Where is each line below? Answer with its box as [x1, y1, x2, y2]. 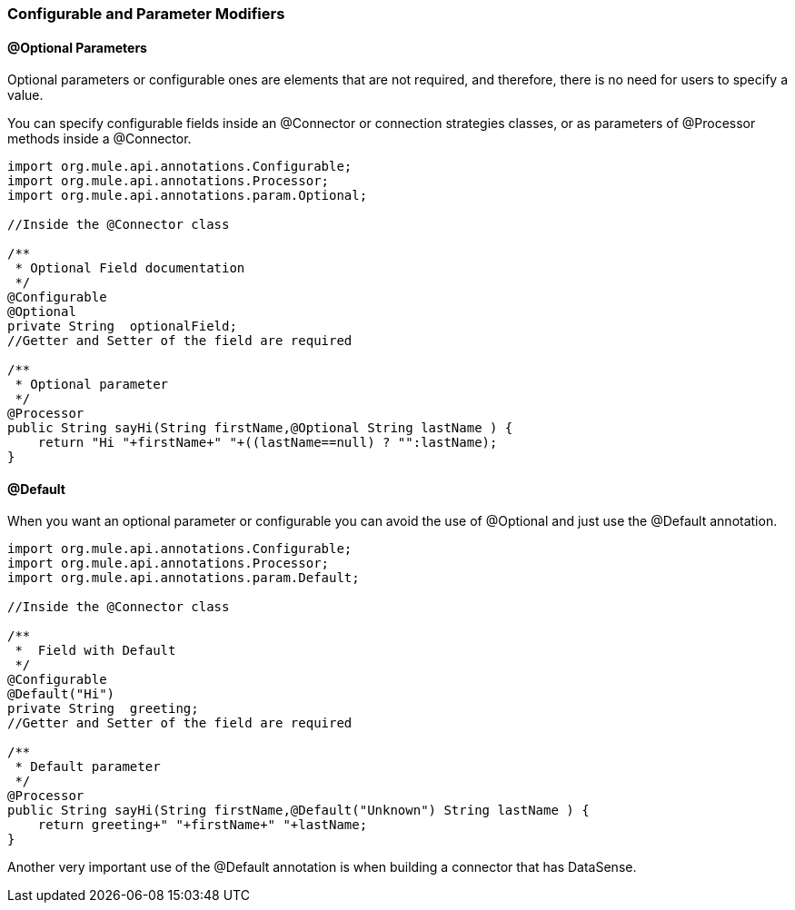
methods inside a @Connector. [7, 131, 192, 147]
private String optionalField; [7, 319, 237, 334]
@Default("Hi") [7, 687, 115, 702]
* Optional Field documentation [15, 261, 245, 276]
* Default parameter [15, 759, 161, 775]
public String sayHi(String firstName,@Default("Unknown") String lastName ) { [7, 803, 590, 818]
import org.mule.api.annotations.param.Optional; [7, 188, 368, 203]
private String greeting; [7, 701, 199, 717]
